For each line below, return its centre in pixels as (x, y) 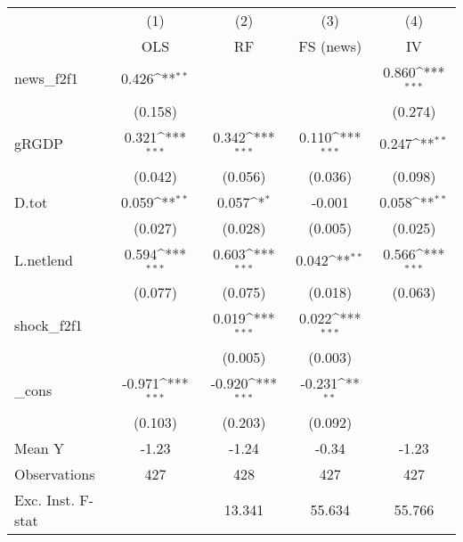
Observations (55, 473)
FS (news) (330, 46)
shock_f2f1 (49, 324)
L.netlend (44, 259)
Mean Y (40, 448)
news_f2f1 (46, 78)
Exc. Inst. (45, 499)
